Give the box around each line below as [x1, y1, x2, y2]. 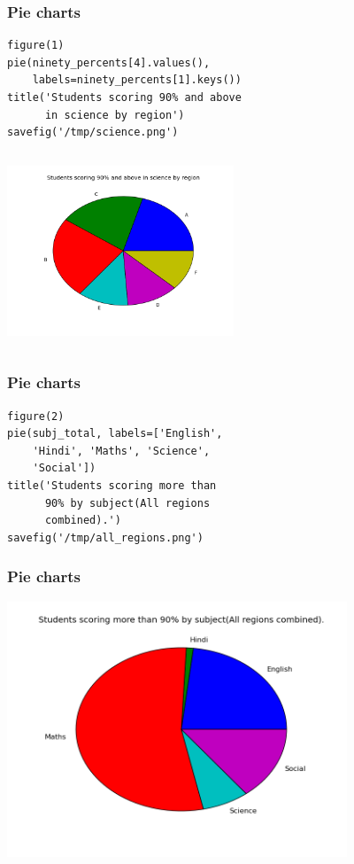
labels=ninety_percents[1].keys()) [32, 74, 242, 87]
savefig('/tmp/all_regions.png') [7, 531, 204, 544]
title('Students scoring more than [7, 479, 217, 492]
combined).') [44, 514, 121, 527]
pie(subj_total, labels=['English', [7, 427, 223, 440]
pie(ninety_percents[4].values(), [7, 56, 211, 69]
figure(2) [7, 409, 65, 423]
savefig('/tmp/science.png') [7, 126, 179, 139]
